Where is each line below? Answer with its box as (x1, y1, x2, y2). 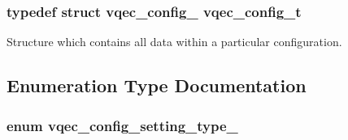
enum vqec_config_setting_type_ (7, 115, 238, 135)
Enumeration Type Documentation (7, 73, 307, 98)
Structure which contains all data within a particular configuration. (7, 33, 342, 50)
